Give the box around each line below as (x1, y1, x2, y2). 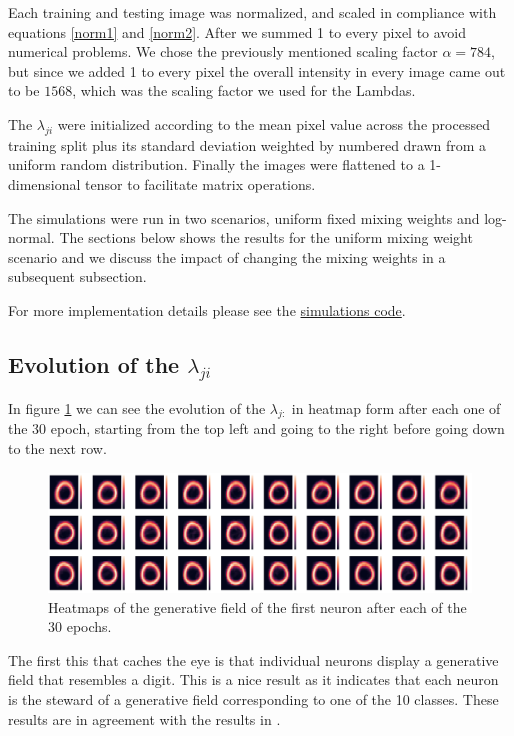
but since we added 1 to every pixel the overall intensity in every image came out (8, 60, 506, 81)
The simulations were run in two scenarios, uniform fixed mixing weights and (8, 207, 480, 228)
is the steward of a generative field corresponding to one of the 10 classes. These (8, 688, 499, 709)
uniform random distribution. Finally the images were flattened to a (8, 154, 425, 175)
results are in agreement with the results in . (8, 708, 281, 729)
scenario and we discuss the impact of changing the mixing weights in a (8, 246, 446, 267)
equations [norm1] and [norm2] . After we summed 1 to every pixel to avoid (8, 21, 467, 42)
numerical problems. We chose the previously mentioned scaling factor (8, 41, 438, 62)
